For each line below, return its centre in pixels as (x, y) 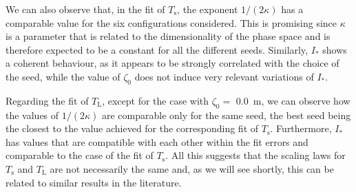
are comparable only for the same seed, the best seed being (226, 115)
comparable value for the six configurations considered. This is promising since (171, 22)
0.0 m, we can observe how (293, 100)
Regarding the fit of (47, 100)
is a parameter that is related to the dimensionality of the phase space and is (168, 36)
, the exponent (208, 9)
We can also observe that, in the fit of (85, 9)
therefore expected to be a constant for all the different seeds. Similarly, (157, 49)
